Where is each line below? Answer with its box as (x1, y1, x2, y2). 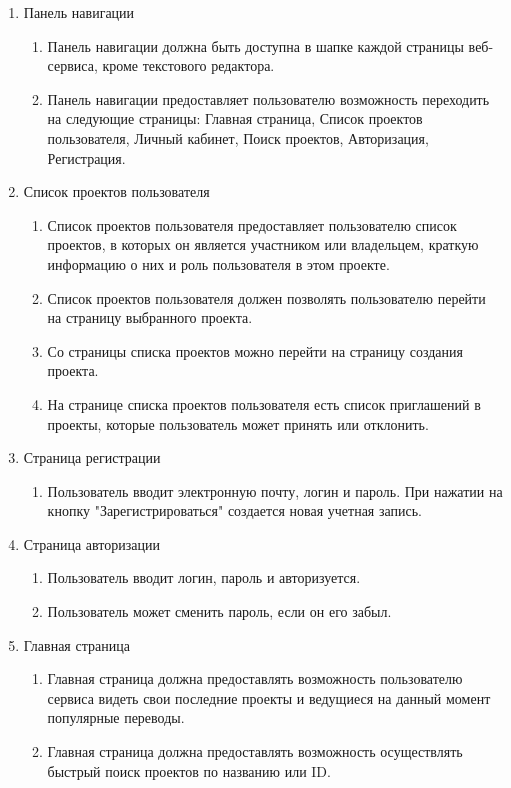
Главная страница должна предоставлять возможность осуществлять (47, 741, 463, 762)
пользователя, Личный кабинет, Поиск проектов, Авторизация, (47, 127, 429, 148)
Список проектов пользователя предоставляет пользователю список (47, 214, 457, 235)
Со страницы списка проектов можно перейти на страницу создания (47, 340, 463, 361)
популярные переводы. (47, 707, 185, 728)
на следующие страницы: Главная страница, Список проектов (47, 108, 423, 129)
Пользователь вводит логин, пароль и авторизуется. (47, 567, 361, 588)
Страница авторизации (23, 533, 160, 554)
